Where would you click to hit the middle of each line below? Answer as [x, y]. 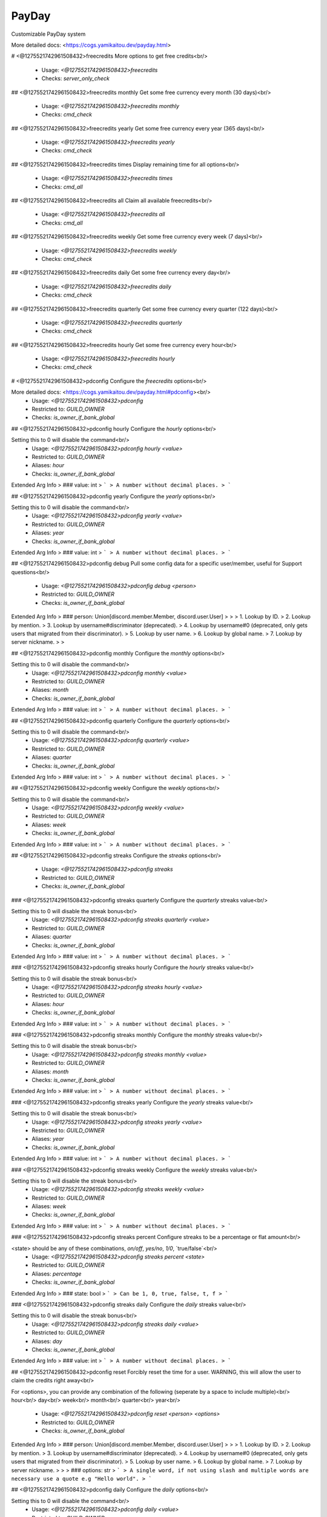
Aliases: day [47, 1341]
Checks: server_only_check [76, 78]
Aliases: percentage [57, 1274]
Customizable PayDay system [48, 34]
